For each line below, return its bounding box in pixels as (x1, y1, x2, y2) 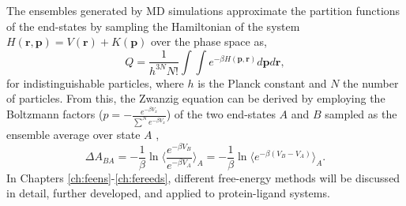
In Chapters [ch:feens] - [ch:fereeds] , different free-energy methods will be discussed (6, 169, 400, 185)
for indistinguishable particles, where (6, 74, 184, 91)
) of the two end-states (166, 106, 276, 122)
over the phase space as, (150, 33, 267, 50)
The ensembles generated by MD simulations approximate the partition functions (6, 2, 400, 18)
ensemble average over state (6, 125, 141, 142)
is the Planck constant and (197, 74, 327, 91)
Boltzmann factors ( (6, 106, 103, 122)
